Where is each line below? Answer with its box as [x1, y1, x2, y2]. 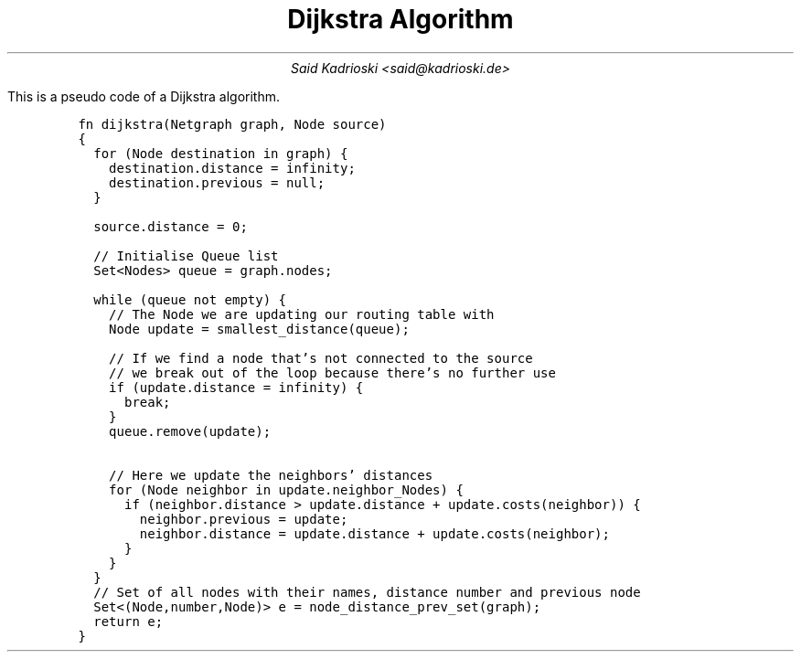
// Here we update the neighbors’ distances [109, 467, 433, 483]
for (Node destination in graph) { [93, 145, 348, 161]
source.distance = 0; [93, 218, 248, 234]
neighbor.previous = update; [139, 511, 348, 526]
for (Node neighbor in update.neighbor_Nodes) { [109, 482, 464, 497]
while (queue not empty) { [93, 292, 286, 307]
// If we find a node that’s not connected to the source [109, 350, 533, 366]
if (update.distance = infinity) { [109, 379, 364, 395]
